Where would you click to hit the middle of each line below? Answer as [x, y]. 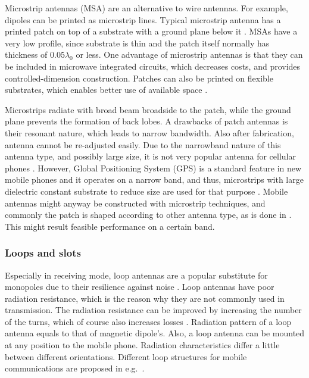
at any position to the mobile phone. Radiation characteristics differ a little [142, 345]
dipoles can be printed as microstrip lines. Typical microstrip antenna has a [143, 19]
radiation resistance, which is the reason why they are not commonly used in [145, 298]
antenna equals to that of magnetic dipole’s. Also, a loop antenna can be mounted [155, 333]
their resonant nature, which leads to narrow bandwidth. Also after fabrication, [149, 132]
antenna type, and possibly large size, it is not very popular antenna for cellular [150, 156]
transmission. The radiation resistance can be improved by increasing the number [153, 310]
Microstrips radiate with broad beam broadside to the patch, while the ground [148, 109]
